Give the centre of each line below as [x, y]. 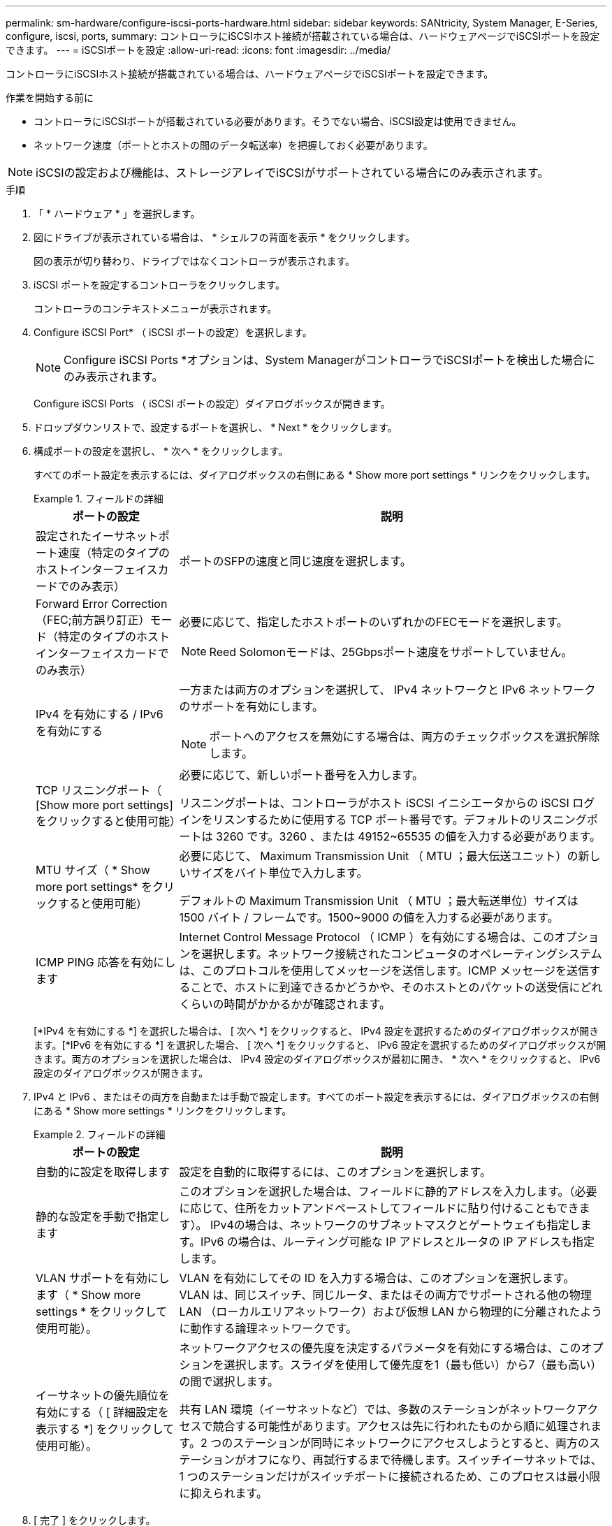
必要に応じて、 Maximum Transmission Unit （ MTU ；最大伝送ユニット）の [379, 856]
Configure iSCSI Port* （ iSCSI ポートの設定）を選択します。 [173, 332]
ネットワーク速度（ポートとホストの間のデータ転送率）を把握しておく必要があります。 [233, 145]
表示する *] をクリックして [105, 1429]
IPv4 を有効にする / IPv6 [100, 714]
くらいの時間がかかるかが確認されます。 [285, 1004]
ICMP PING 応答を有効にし [106, 962]
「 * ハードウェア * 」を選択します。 [117, 213]
